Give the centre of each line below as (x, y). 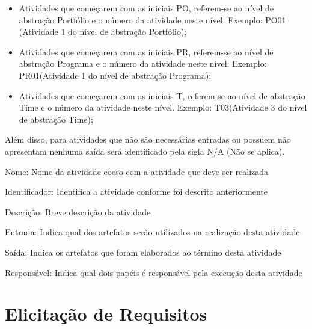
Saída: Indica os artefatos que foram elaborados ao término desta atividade (143, 252)
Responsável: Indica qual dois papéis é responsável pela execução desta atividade (154, 272)
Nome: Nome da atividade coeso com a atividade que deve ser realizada (137, 171)
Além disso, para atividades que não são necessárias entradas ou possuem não (148, 139)
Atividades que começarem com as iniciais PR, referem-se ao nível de (146, 51)
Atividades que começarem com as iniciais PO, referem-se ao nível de (146, 8)
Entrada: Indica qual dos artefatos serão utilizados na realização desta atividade (152, 232)
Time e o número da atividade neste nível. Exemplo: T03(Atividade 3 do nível (163, 107)
